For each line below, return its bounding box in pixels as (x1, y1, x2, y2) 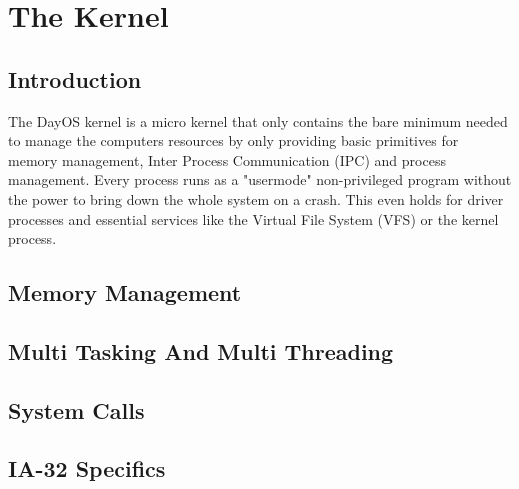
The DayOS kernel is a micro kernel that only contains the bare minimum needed (8, 110, 508, 131)
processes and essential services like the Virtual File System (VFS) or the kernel (8, 208, 499, 229)
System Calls (8, 394, 145, 425)
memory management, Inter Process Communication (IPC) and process (8, 149, 446, 170)
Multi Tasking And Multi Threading (8, 335, 394, 366)
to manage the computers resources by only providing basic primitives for (8, 130, 459, 151)
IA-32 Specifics (8, 453, 166, 484)
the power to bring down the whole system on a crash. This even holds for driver (8, 188, 504, 209)
